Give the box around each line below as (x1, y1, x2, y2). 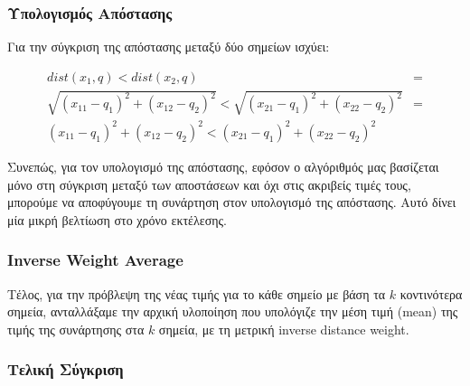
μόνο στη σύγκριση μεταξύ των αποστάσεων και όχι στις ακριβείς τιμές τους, (7, 174, 411, 193)
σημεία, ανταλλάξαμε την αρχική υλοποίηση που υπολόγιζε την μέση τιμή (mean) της (7, 302, 458, 321)
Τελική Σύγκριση (7, 358, 124, 381)
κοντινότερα (399, 284, 463, 303)
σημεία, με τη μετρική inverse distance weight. (158, 319, 409, 338)
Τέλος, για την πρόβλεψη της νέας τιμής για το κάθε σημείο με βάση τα (7, 284, 386, 303)
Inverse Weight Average (7, 249, 183, 271)
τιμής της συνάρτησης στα (7, 319, 145, 338)
